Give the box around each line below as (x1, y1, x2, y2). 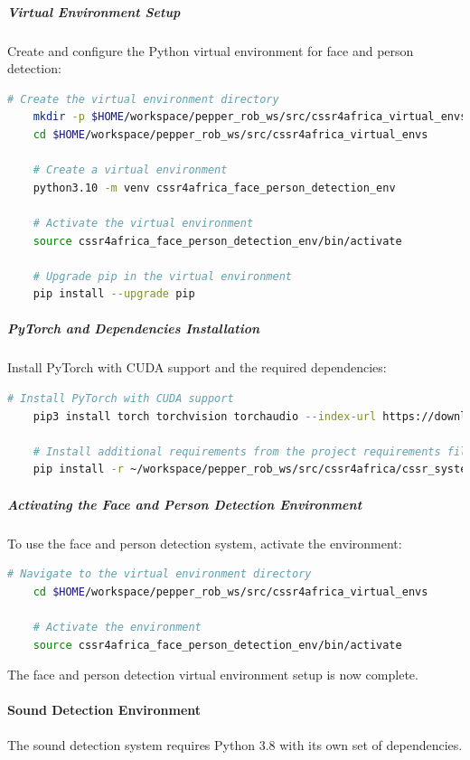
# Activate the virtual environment (33, 216, 254, 230)
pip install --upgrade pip (33, 287, 195, 301)
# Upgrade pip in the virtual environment (33, 269, 292, 283)
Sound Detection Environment (7, 700, 202, 719)
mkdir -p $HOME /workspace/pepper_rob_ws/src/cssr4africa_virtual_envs (33, 110, 467, 124)
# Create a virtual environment (33, 164, 228, 177)
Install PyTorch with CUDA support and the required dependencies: (7, 358, 387, 377)
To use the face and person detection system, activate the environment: (7, 533, 402, 552)
